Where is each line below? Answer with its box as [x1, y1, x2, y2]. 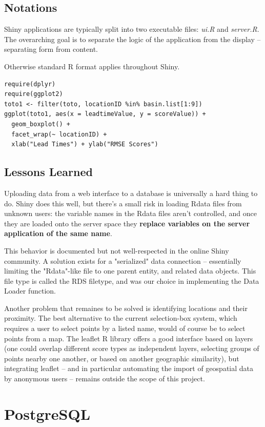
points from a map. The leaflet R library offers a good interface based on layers [4, 333, 253, 343]
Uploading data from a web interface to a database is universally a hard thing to [4, 187, 258, 198]
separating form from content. [4, 44, 98, 54]
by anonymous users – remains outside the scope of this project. [4, 373, 205, 384]
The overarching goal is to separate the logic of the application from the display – [4, 33, 261, 44]
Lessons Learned [4, 164, 93, 180]
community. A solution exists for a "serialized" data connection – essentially [4, 255, 241, 266]
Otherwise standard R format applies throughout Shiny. [4, 61, 180, 71]
